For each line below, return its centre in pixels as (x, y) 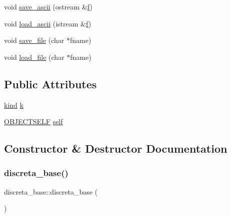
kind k (14, 105)
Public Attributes (50, 84)
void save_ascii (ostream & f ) (48, 6)
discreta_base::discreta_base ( (51, 191)
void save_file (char (34, 40)
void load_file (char (34, 57)
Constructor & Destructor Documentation (116, 148)
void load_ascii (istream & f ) (48, 23)
